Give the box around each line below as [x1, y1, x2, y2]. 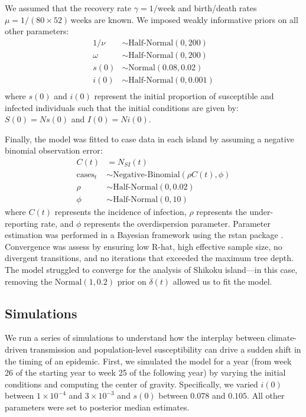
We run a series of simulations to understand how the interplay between [5, 331, 265, 344]
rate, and [41, 217, 74, 229]
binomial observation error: [5, 144, 103, 157]
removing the [5, 275, 53, 287]
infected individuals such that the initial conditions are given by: [5, 101, 239, 113]
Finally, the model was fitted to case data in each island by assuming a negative [5, 132, 294, 145]
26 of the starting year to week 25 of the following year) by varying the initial [5, 366, 286, 379]
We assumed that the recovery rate [5, 2, 132, 14]
